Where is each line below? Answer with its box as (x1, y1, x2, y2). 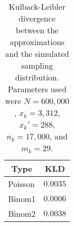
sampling (21, 59, 53, 71)
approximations (10, 36, 65, 48)
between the (16, 24, 59, 36)
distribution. (15, 71, 59, 83)
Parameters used (8, 83, 67, 95)
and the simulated (5, 48, 69, 59)
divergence (18, 12, 56, 24)
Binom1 (8, 193, 36, 204)
